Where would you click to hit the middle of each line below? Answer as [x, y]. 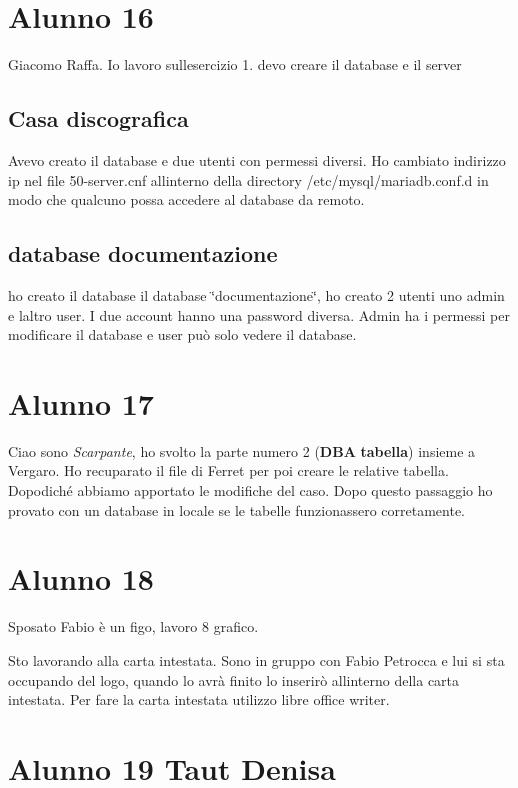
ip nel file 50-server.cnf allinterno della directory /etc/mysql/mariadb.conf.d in [248, 179]
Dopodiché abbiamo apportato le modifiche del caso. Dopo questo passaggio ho [250, 490]
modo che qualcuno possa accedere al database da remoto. [186, 199]
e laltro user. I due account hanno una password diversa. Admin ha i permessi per [259, 314]
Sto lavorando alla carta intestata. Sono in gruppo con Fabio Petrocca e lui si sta [256, 659]
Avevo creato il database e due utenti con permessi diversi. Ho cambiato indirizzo [257, 159]
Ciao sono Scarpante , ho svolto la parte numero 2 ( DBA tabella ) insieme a [242, 450]
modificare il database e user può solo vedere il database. [182, 334]
